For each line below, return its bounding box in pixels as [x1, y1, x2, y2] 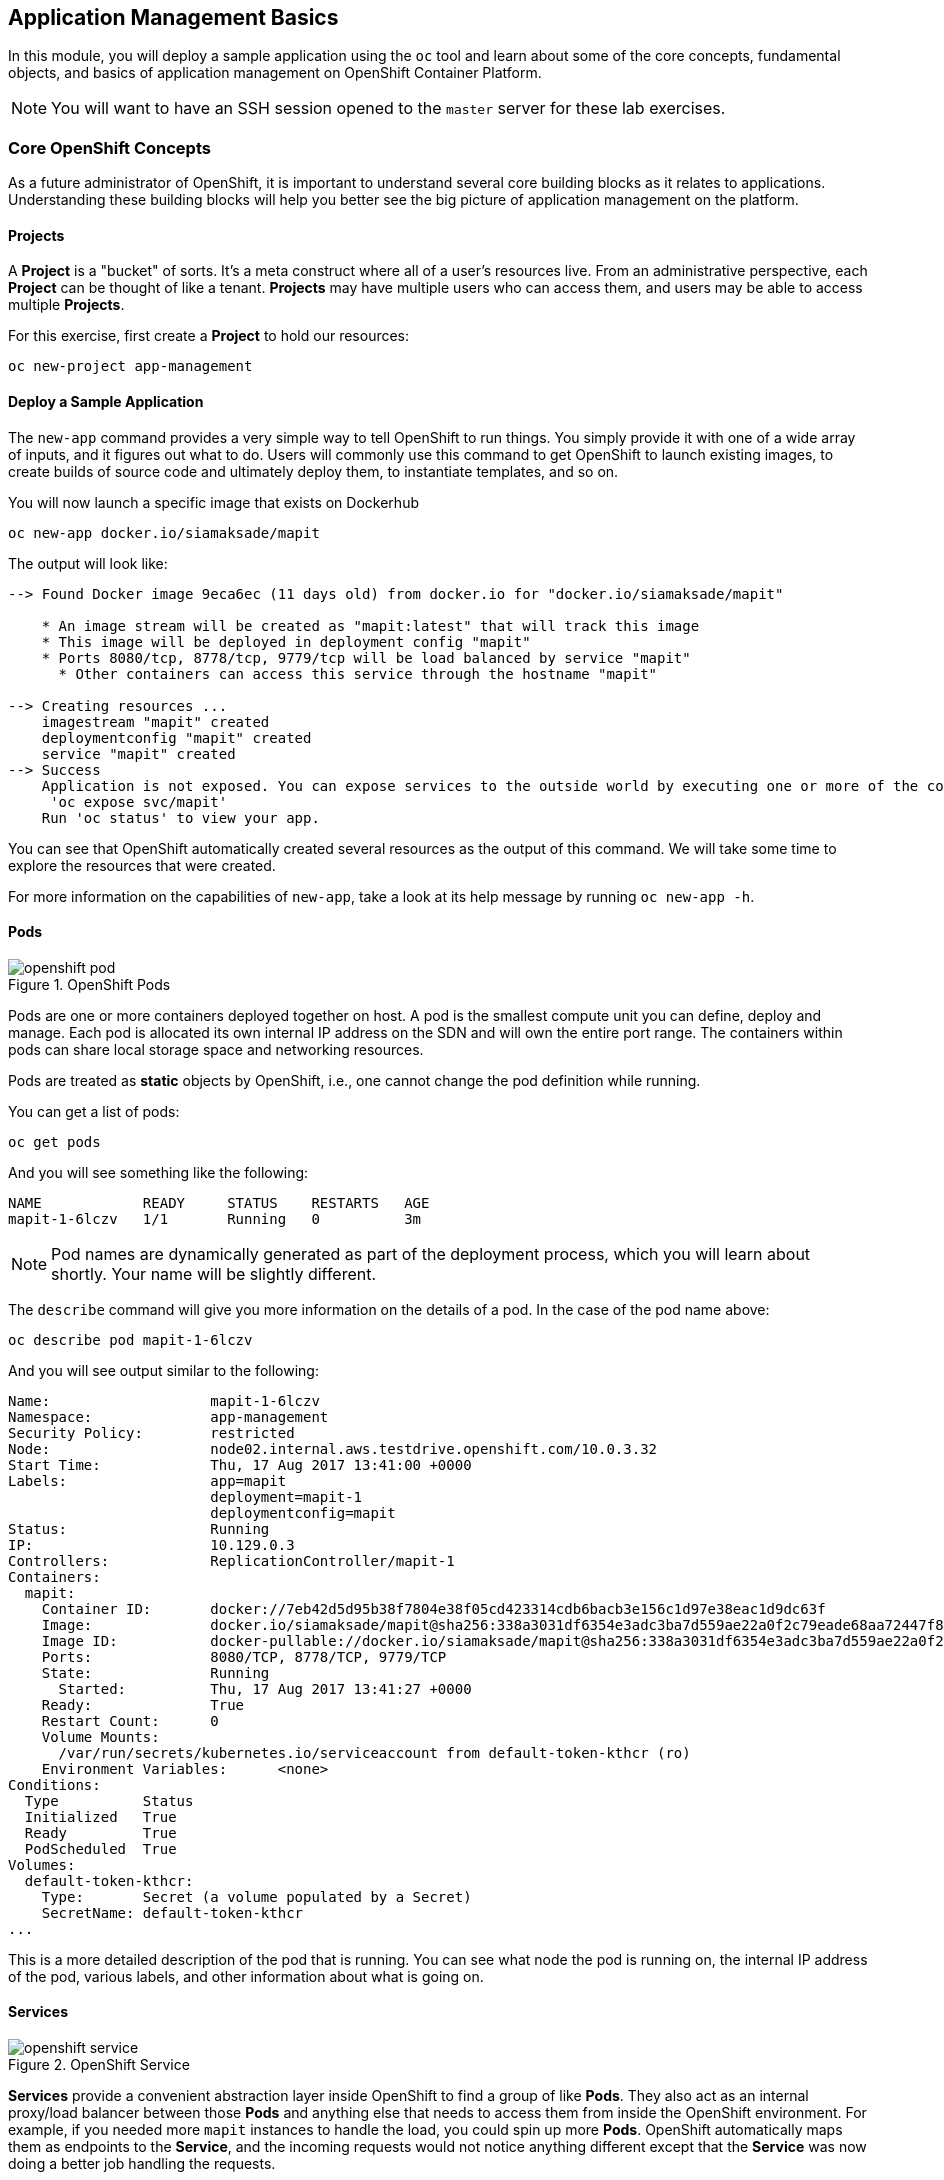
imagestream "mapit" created [41, 713, 270, 730]
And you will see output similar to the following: [8, 1361, 319, 1379]
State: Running [41, 1664, 270, 1681]
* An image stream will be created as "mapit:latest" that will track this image [41, 617, 700, 634]
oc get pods [8, 1133, 101, 1150]
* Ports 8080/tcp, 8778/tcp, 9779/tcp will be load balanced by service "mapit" [41, 649, 691, 666]
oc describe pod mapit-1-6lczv [8, 1331, 253, 1348]
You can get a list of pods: [8, 1102, 180, 1120]
